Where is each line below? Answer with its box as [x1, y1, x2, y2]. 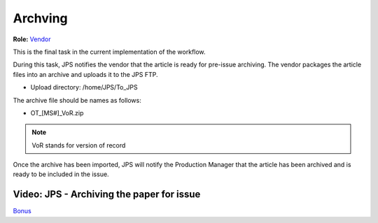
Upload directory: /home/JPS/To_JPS [30, 83, 138, 92]
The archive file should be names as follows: [13, 96, 141, 104]
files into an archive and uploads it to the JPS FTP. [13, 70, 158, 78]
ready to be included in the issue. [13, 170, 109, 178]
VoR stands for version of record [31, 141, 126, 150]
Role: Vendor [13, 35, 51, 43]
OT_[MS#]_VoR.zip [30, 108, 84, 117]
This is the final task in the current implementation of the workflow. [13, 48, 206, 56]
